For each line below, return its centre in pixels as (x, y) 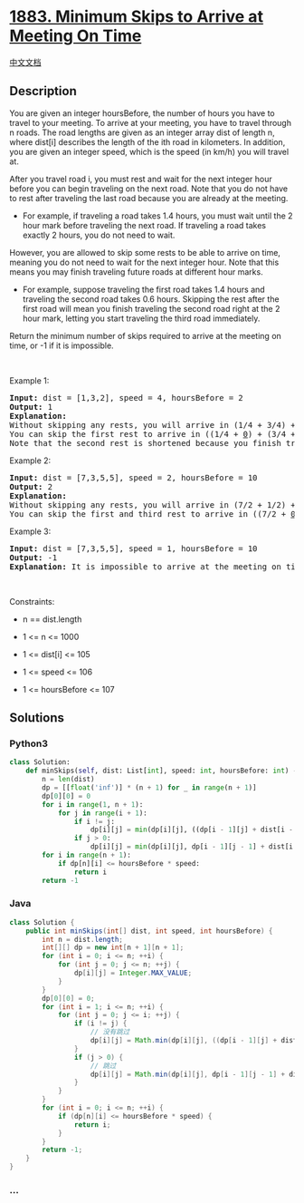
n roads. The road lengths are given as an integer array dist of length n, (142, 132)
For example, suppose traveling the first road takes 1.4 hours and (143, 289)
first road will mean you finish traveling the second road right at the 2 (151, 308)
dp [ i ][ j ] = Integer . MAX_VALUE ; (133, 973)
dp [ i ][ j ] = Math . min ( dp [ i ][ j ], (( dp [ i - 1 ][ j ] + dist (194, 1041)
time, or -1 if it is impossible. (62, 345)
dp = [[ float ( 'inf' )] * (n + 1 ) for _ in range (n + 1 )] (149, 788)
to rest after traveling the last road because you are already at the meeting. (149, 198)
